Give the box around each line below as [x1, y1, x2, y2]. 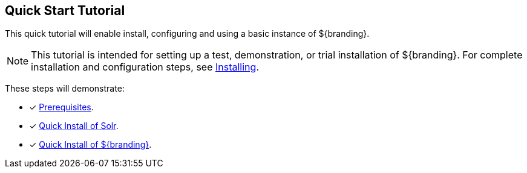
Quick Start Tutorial [5, 3, 125, 18]
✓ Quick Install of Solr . [29, 121, 119, 131]
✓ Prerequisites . [29, 102, 94, 113]
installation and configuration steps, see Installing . [31, 61, 259, 74]
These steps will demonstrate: [5, 83, 125, 94]
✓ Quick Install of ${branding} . [29, 139, 152, 150]
